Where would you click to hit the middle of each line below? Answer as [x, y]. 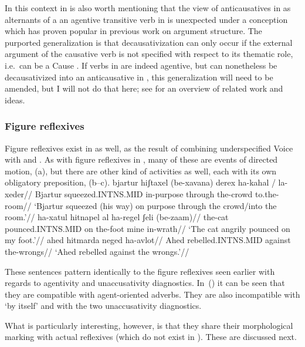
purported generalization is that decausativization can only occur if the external [149, 42]
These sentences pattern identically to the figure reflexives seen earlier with [140, 271]
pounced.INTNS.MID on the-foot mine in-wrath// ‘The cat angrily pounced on [148, 228]
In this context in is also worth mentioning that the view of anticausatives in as [148, 8]
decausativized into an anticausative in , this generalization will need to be [139, 77]
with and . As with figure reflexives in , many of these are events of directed [141, 159]
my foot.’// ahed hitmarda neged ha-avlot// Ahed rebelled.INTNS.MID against [148, 240]
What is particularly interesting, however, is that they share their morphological [149, 325]
